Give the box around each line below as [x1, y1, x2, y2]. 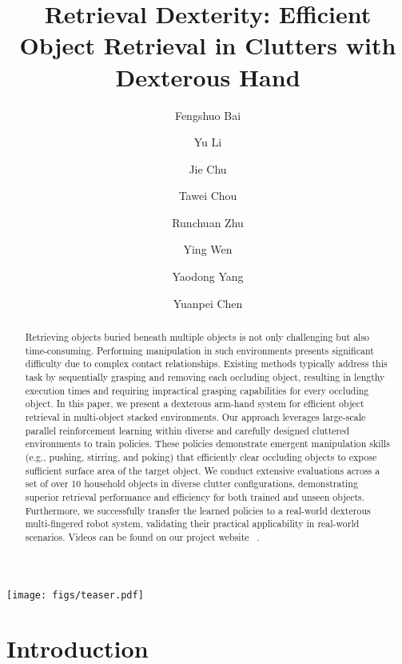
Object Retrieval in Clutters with [19, 29, 396, 62]
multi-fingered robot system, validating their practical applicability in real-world [25, 517, 360, 530]
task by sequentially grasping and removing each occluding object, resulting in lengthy [25, 370, 385, 384]
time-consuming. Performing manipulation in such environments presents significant [25, 343, 374, 357]
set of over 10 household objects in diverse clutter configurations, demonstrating [25, 477, 358, 490]
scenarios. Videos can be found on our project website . [25, 530, 260, 543]
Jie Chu [189, 160, 227, 177]
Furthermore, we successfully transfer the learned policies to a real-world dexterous [25, 503, 371, 517]
